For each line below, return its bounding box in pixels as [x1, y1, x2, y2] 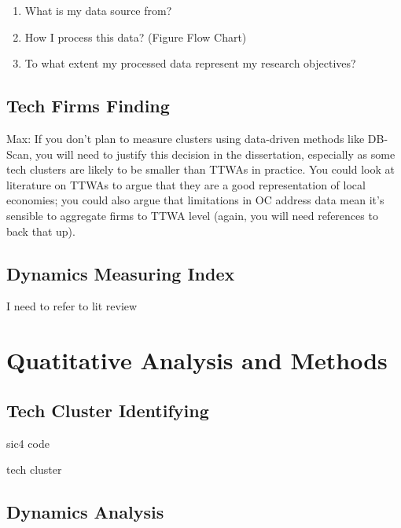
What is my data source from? [24, 2, 172, 18]
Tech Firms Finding [6, 93, 170, 118]
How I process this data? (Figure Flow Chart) [24, 28, 247, 45]
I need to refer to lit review [6, 298, 138, 314]
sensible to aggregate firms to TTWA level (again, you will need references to [6, 207, 378, 223]
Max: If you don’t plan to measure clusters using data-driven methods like [6, 130, 365, 146]
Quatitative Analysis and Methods [6, 344, 388, 376]
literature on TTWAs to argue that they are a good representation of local [6, 176, 366, 192]
